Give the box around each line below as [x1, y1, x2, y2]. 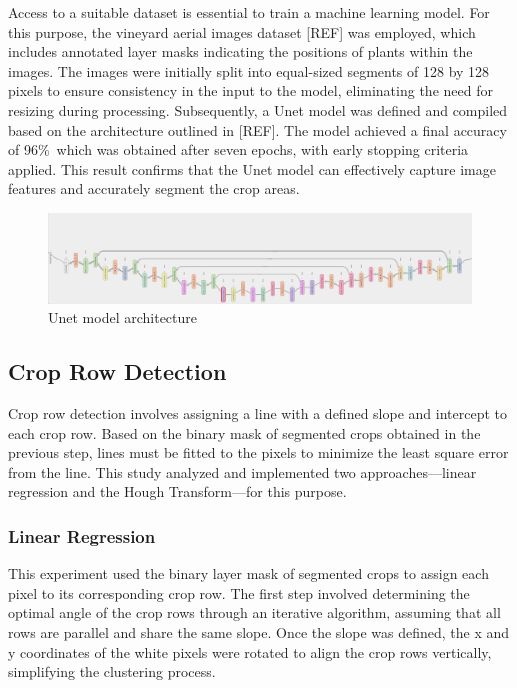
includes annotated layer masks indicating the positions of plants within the [8, 41, 473, 62]
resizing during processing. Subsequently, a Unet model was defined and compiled [8, 99, 508, 120]
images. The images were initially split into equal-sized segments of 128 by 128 [8, 60, 490, 81]
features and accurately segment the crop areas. [8, 178, 300, 199]
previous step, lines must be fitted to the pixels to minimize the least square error [8, 442, 509, 463]
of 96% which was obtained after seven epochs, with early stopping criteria [8, 139, 469, 160]
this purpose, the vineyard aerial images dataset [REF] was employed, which [8, 21, 476, 42]
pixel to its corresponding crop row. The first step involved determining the [8, 582, 470, 603]
